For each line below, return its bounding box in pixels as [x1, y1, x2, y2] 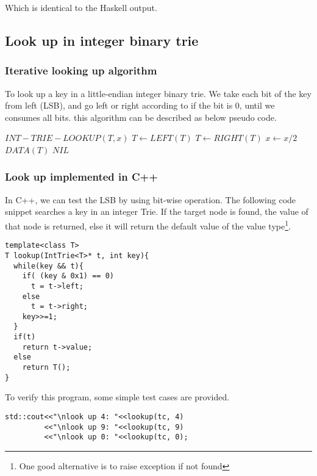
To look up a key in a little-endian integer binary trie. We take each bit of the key [5, 87, 312, 99]
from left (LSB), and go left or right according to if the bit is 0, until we [5, 99, 275, 112]
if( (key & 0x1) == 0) [22, 272, 114, 281]
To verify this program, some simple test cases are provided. [5, 391, 230, 403]
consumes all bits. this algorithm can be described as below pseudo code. [5, 110, 277, 123]
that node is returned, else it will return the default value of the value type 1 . [5, 217, 291, 232]
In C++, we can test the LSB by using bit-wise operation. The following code [5, 193, 296, 206]
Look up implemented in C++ [5, 169, 158, 184]
